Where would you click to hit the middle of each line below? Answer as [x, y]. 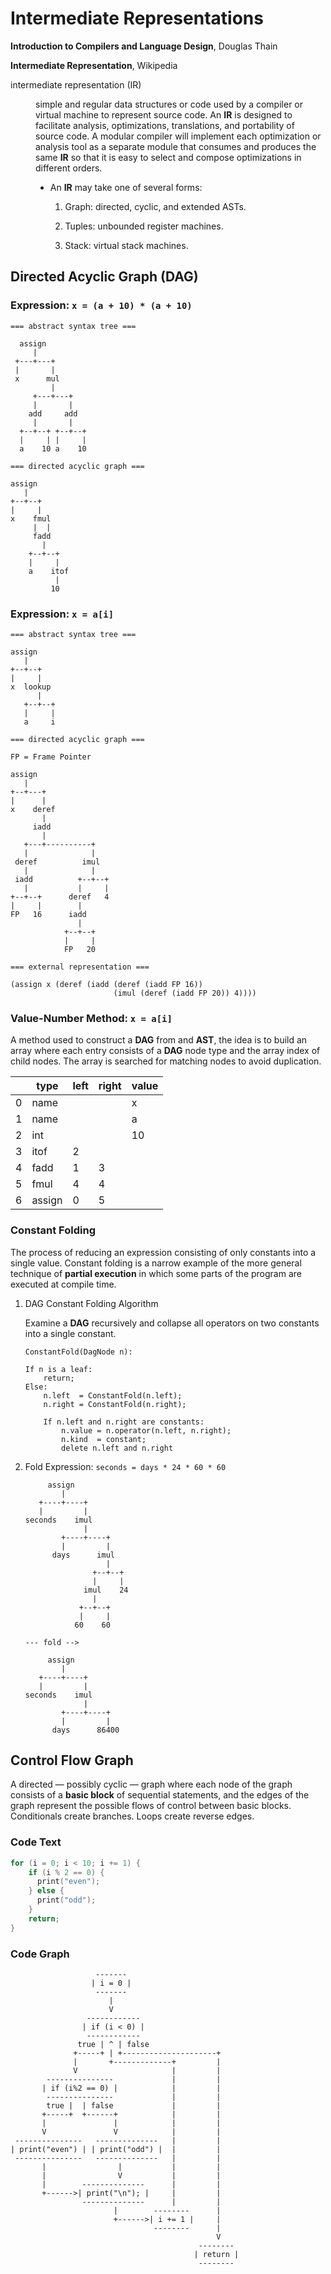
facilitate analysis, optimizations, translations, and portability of [165, 125]
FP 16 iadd [48, 914]
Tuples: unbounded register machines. [144, 226]
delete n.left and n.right [117, 1448]
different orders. [69, 168]
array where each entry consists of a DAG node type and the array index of [165, 1051]
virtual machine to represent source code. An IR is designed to [164, 114]
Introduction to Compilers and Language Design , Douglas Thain [144, 46]
